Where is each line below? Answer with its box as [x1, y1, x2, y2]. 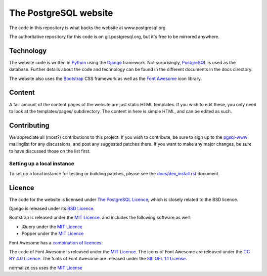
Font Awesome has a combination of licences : [9, 239, 103, 245]
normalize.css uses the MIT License [9, 265, 83, 271]
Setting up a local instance [9, 160, 74, 167]
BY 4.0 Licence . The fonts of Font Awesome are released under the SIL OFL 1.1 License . [9, 256, 187, 262]
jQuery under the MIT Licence [21, 224, 83, 230]
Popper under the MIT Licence [21, 231, 84, 237]
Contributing [9, 121, 49, 129]
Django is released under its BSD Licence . [9, 205, 95, 212]
